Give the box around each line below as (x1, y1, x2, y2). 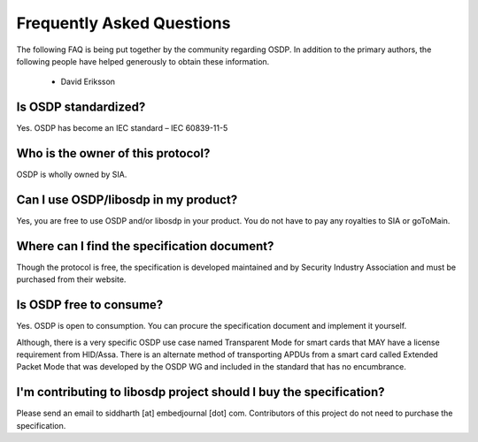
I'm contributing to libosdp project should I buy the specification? (16, 385, 385, 400)
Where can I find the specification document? (16, 239, 274, 254)
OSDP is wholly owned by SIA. (16, 169, 127, 180)
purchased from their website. (16, 274, 127, 285)
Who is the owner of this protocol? (16, 146, 211, 161)
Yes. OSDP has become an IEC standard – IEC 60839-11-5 (16, 123, 228, 133)
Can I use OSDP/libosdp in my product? (16, 192, 238, 207)
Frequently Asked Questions (16, 13, 231, 33)
